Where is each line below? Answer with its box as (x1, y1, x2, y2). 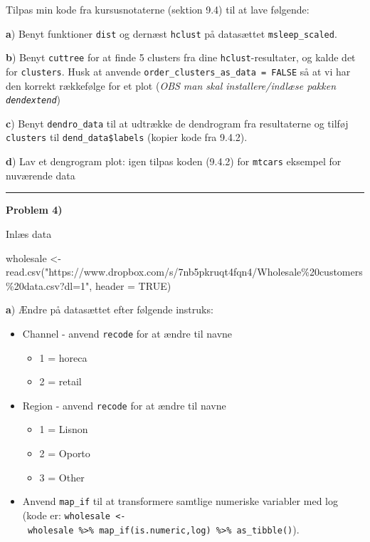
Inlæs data (6, 226, 52, 241)
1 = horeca (39, 350, 88, 365)
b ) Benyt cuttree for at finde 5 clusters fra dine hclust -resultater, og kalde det (6, 50, 356, 65)
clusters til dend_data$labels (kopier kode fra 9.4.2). (6, 130, 248, 145)
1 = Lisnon (39, 422, 88, 437)
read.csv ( (6, 264, 45, 279)
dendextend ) (6, 92, 61, 107)
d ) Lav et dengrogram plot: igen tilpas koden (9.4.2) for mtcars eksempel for (6, 154, 342, 169)
